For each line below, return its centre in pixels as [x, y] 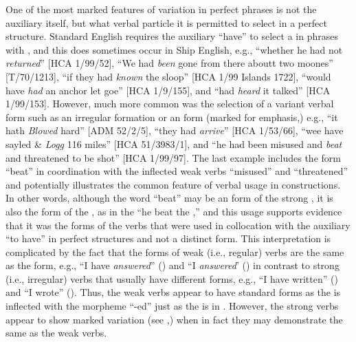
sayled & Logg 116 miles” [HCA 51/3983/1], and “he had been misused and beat [174, 143]
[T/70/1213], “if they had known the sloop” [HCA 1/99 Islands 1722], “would [168, 76]
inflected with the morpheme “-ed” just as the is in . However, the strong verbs [172, 306]
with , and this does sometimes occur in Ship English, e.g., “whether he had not [174, 49]
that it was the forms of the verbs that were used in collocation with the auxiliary [178, 225]
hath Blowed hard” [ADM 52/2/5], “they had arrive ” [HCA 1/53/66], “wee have [175, 130]
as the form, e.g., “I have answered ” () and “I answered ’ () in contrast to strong [173, 265]
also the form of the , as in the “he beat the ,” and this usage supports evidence [174, 211]
